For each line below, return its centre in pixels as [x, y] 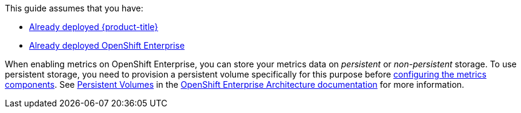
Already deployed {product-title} [94, 27]
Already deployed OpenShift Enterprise [107, 45]
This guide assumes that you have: [74, 8]
